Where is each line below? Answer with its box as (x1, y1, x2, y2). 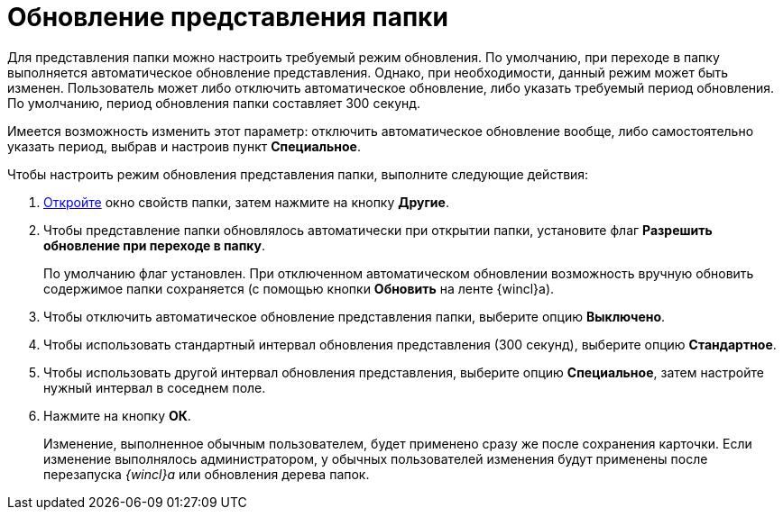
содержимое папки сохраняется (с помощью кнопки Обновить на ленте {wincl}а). (43, 280, 555, 296)
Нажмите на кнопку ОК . (43, 407, 191, 423)
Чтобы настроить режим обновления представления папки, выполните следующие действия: (7, 166, 589, 182)
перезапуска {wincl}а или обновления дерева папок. (43, 466, 370, 482)
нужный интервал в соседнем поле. (43, 379, 266, 395)
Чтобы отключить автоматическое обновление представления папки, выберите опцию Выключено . (43, 308, 666, 324)
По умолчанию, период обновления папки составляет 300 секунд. (7, 95, 421, 111)
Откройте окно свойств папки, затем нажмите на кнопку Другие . (43, 194, 449, 210)
